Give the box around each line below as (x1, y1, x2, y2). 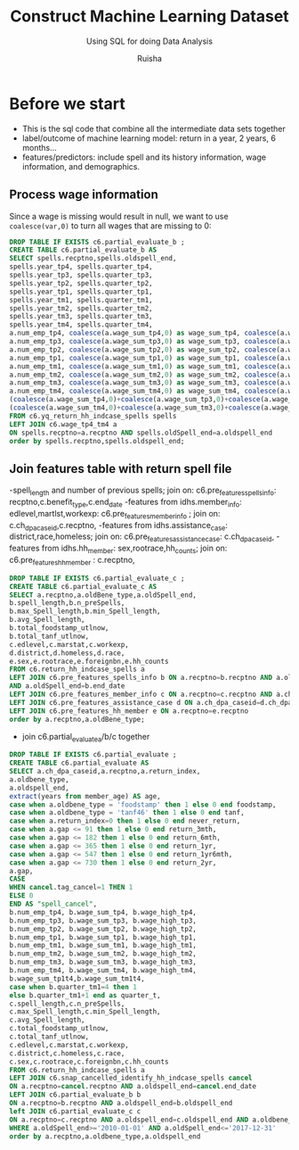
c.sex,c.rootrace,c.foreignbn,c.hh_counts (9, 1057, 169, 1066)
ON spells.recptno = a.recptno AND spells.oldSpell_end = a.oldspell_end (9, 428, 273, 437)
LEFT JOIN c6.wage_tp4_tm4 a (9, 419, 117, 429)
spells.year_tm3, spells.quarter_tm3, (9, 312, 153, 321)
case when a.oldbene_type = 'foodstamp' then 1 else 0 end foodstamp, (9, 800, 277, 809)
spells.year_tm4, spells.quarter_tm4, (9, 320, 153, 329)
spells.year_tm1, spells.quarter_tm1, (9, 295, 153, 304)
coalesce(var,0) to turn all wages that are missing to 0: (9, 220, 212, 231)
